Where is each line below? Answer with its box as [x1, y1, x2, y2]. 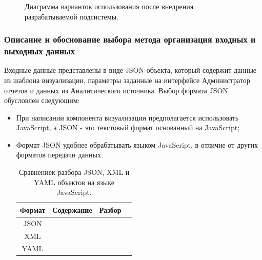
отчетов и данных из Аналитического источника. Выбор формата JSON [4, 85, 228, 95]
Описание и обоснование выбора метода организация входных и [4, 33, 256, 46]
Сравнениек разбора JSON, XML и [18, 167, 130, 177]
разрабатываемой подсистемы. [25, 11, 118, 22]
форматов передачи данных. [16, 149, 103, 160]
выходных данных [4, 45, 75, 57]
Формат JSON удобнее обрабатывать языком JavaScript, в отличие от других [16, 139, 258, 150]
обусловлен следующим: [4, 95, 80, 106]
